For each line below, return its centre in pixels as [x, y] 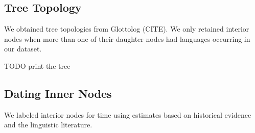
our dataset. [23, 49]
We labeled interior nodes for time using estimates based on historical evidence [128, 114]
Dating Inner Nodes [58, 93]
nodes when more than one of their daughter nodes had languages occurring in [127, 38]
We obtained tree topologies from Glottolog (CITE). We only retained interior [127, 29]
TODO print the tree [37, 65]
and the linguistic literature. [48, 125]
